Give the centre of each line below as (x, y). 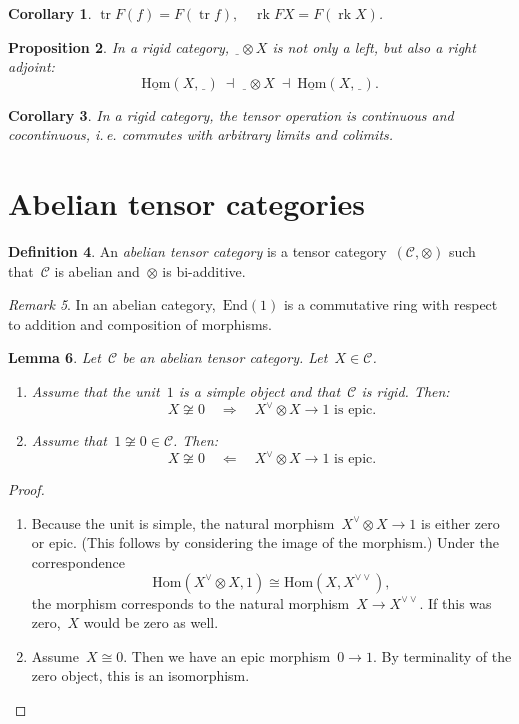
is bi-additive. (204, 270)
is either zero (460, 522)
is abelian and (97, 270)
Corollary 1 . (50, 13)
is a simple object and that (259, 391)
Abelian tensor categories (187, 203)
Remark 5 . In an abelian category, (112, 304)
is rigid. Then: (405, 391)
